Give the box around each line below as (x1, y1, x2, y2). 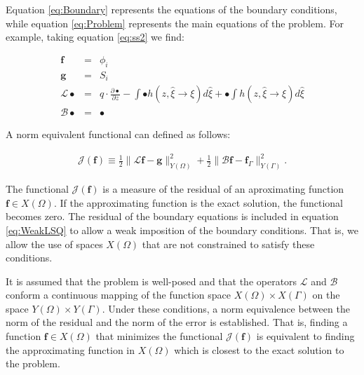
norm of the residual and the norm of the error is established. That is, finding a (6, 315, 348, 329)
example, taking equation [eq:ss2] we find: (6, 29, 184, 44)
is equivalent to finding (256, 329, 355, 343)
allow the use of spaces (6, 236, 103, 251)
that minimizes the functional (95, 329, 223, 343)
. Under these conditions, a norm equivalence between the (102, 301, 350, 315)
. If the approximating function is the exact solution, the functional (53, 195, 343, 210)
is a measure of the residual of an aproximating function (102, 182, 344, 196)
